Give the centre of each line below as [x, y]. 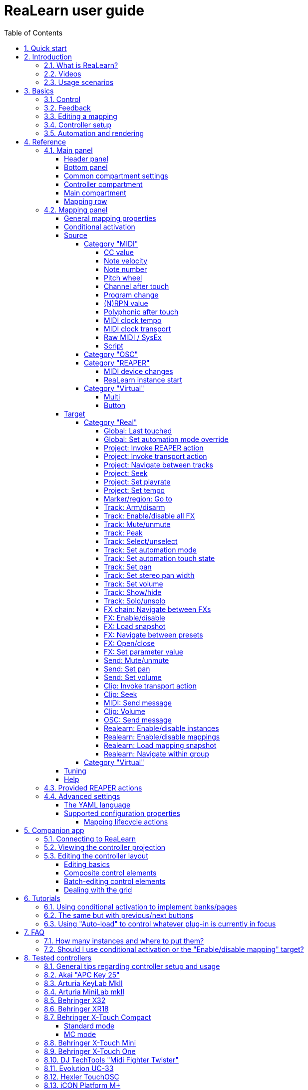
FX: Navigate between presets [154, 634]
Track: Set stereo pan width [149, 575]
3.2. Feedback [67, 107]
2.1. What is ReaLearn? [81, 65]
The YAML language [97, 804]
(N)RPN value [126, 303]
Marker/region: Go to [138, 498]
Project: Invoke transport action [155, 456]
